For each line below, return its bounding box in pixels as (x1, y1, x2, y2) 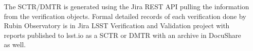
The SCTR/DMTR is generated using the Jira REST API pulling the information (4, 1, 249, 11)
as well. (4, 39, 26, 50)
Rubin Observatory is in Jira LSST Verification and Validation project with (4, 20, 230, 31)
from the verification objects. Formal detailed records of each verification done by (4, 11, 246, 21)
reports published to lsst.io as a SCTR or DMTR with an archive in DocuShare (4, 30, 241, 40)
